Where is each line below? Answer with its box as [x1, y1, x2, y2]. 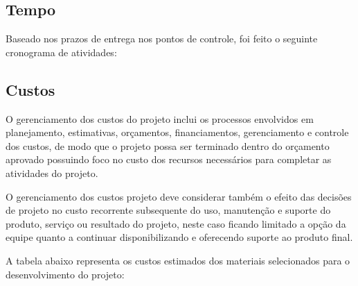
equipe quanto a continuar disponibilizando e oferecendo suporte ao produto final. [6, 230, 353, 244]
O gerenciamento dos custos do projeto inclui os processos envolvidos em [6, 111, 314, 126]
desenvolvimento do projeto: [6, 267, 125, 281]
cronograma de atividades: [6, 44, 117, 59]
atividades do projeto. [6, 165, 98, 180]
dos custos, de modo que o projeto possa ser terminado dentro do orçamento [6, 138, 330, 153]
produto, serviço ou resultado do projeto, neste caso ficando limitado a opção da [6, 216, 346, 230]
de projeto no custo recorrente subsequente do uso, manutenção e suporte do [6, 203, 331, 217]
